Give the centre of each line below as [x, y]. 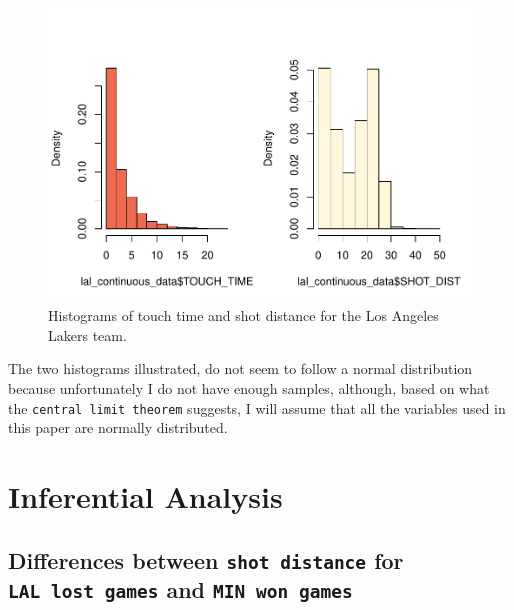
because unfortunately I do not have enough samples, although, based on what [249, 387]
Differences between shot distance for [206, 559]
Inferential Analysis [145, 495]
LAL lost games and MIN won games [180, 589]
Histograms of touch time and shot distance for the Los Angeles [243, 315]
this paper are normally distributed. [118, 427]
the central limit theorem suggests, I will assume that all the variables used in [257, 407]
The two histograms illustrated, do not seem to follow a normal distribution [240, 368]
